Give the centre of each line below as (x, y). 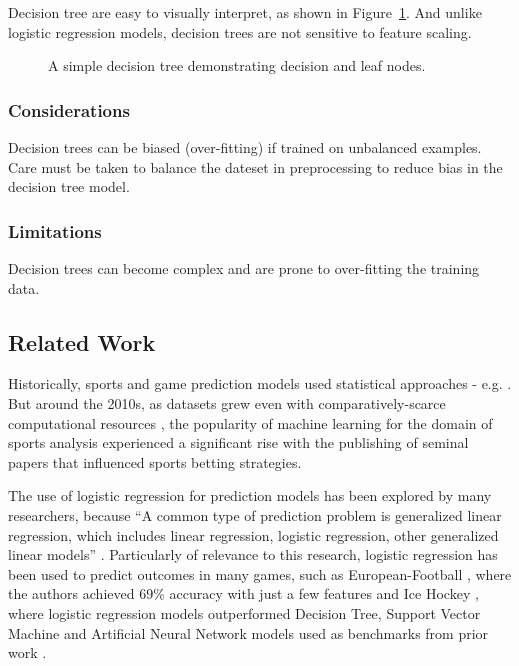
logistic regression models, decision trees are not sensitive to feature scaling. (240, 31)
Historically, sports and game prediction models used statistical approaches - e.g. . (260, 383)
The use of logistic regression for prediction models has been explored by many (250, 495)
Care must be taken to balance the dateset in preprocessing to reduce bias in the (255, 166)
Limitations (55, 230)
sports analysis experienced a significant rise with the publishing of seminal (238, 442)
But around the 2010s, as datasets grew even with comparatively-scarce (227, 402)
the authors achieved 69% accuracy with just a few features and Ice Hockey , (243, 593)
